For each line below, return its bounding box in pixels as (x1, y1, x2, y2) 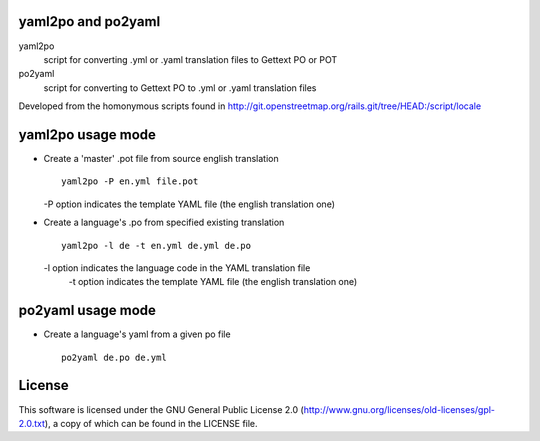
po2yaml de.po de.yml (61, 351, 167, 363)
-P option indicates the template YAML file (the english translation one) (43, 198, 335, 210)
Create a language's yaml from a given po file (43, 328, 231, 340)
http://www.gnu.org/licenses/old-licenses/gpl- (303, 403, 495, 415)
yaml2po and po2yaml (18, 13, 161, 30)
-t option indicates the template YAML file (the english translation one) (68, 276, 358, 288)
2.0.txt (18, 417, 45, 429)
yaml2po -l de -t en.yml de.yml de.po (61, 240, 252, 251)
